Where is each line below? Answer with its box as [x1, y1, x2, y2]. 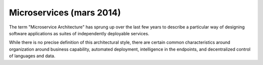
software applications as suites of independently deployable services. [9, 30, 150, 36]
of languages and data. [9, 53, 56, 59]
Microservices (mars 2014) [9, 7, 121, 18]
